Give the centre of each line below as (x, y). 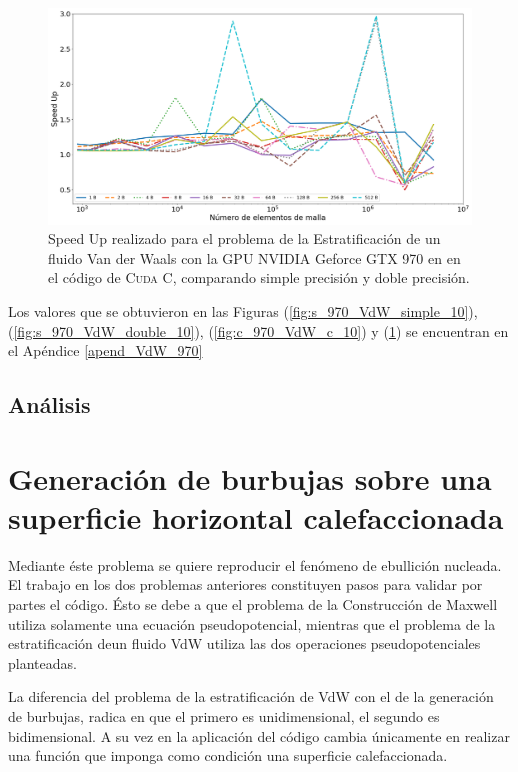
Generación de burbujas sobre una (250, 477)
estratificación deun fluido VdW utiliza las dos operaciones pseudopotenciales (244, 643)
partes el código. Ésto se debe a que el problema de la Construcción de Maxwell (253, 603)
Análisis (49, 404)
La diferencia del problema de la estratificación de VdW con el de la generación (251, 696)
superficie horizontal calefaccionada (256, 516)
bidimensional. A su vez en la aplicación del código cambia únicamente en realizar (259, 735)
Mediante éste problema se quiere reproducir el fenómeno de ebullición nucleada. (255, 564)
